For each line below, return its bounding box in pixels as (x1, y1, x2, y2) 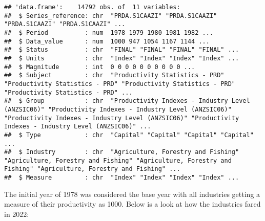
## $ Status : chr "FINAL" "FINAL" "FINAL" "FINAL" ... (4, 46, 239, 54)
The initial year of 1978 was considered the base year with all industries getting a (4, 188, 260, 199)
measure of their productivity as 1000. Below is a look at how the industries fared (4, 198, 261, 209)
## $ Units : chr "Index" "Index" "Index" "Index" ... (4, 54, 239, 62)
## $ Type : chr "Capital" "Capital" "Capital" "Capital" (4, 131, 254, 139)
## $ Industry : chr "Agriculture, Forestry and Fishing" (4, 148, 239, 156)
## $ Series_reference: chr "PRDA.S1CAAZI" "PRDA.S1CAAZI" (4, 12, 217, 19)
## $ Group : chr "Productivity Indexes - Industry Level (4, 97, 250, 105)
